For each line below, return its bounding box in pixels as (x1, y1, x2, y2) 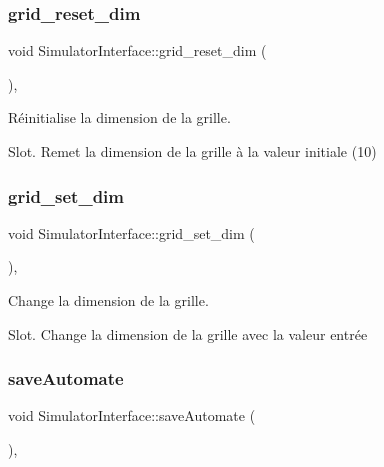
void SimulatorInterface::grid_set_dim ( (8, 222, 255, 243)
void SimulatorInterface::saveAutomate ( (8, 405, 256, 426)
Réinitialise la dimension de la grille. (8, 107, 231, 128)
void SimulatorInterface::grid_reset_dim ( (8, 40, 267, 61)
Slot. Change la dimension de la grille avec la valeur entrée (8, 323, 368, 344)
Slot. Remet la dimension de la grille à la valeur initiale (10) (8, 141, 377, 161)
